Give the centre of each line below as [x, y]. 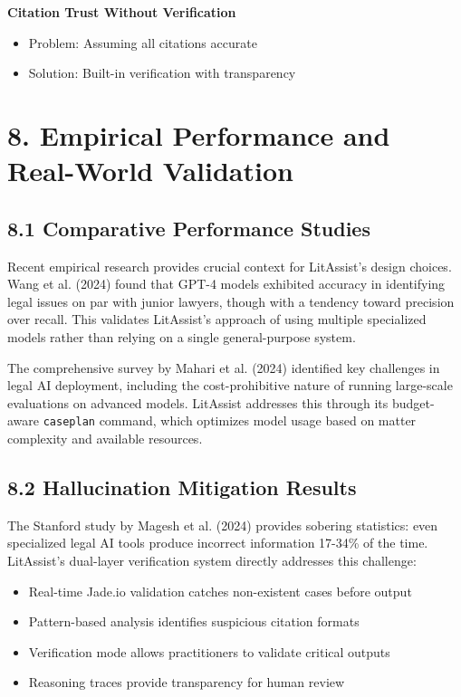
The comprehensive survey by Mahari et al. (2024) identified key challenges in [224, 367]
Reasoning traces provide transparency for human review [187, 682]
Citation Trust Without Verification [122, 12]
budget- [413, 402]
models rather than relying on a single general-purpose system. [182, 336]
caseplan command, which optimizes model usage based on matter [230, 420]
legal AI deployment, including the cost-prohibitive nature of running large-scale [230, 385]
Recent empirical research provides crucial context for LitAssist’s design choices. [230, 266]
